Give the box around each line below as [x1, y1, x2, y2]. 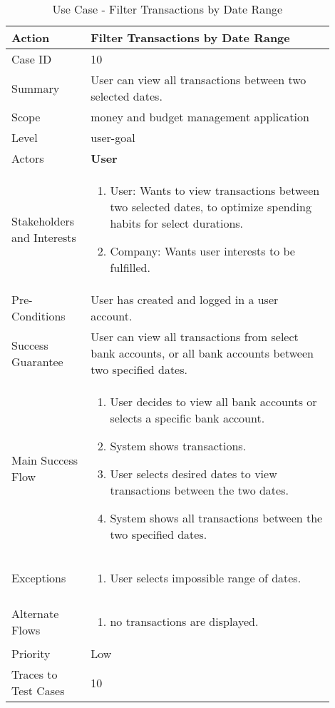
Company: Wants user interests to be [110, 243, 295, 259]
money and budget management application [91, 108, 309, 125]
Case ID [11, 51, 52, 67]
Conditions [11, 308, 66, 324]
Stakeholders [11, 212, 75, 229]
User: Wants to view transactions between [110, 182, 320, 198]
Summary [11, 79, 60, 96]
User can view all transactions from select [91, 328, 299, 345]
